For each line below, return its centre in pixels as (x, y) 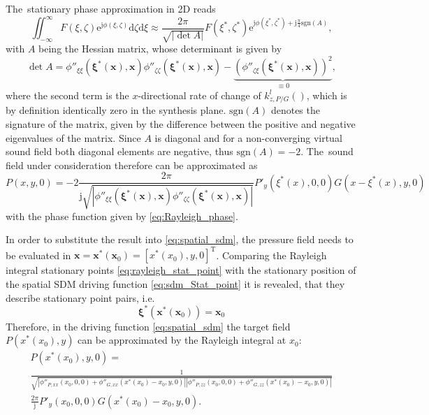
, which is (327, 95)
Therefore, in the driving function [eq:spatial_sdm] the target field (148, 326)
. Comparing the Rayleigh (271, 255)
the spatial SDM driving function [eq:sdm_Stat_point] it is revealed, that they (175, 284)
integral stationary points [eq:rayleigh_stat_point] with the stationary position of (181, 270)
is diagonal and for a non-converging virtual (248, 137)
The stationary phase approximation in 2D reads (111, 8)
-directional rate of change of (199, 95)
